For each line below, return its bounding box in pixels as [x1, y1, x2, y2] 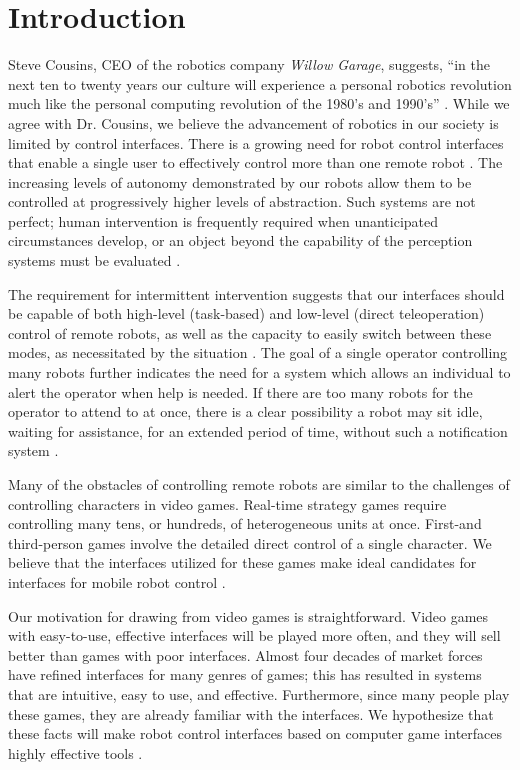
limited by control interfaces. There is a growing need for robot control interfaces [8, 132, 504, 153]
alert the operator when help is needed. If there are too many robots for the [8, 381, 473, 402]
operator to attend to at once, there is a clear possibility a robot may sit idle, [8, 401, 483, 422]
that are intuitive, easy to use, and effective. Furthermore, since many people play [8, 683, 510, 704]
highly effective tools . [8, 742, 143, 763]
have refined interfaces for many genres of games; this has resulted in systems [8, 664, 482, 685]
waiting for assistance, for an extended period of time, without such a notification [8, 420, 508, 441]
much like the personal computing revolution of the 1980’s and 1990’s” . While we [8, 93, 510, 114]
